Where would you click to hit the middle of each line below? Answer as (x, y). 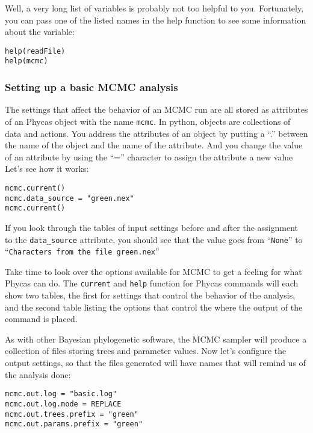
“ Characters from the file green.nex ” (82, 251)
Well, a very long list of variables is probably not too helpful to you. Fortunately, (154, 8)
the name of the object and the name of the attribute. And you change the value (154, 145)
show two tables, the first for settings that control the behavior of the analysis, (150, 295)
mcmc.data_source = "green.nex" (70, 198)
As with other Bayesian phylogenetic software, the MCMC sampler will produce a (156, 339)
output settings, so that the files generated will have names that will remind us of (155, 363)
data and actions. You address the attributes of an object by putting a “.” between (156, 133)
